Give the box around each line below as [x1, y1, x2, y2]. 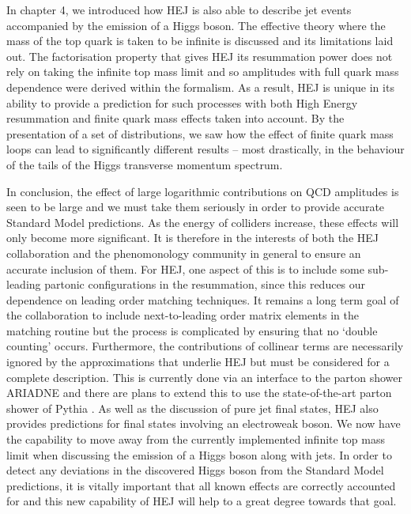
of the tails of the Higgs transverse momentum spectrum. [6, 156, 283, 172]
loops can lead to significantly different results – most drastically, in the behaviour [6, 141, 405, 157]
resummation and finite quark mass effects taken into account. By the [6, 110, 345, 127]
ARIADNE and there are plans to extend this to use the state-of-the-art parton [6, 384, 392, 401]
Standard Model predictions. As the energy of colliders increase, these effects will [6, 214, 399, 230]
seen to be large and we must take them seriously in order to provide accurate [6, 198, 385, 215]
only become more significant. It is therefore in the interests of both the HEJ [6, 229, 379, 246]
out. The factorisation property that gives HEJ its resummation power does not [6, 47, 393, 64]
